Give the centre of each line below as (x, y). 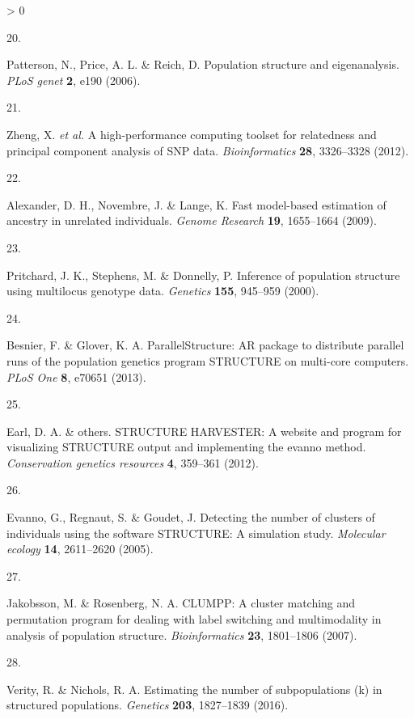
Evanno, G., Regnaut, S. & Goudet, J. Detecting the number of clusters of (191, 517)
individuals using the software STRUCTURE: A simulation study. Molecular (196, 533)
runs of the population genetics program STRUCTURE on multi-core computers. (208, 360)
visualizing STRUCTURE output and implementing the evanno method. (186, 447)
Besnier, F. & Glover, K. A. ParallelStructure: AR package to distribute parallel (205, 345)
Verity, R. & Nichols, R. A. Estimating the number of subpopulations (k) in (194, 689)
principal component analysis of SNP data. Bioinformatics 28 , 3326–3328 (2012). (208, 150)
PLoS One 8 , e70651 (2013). (76, 376)
